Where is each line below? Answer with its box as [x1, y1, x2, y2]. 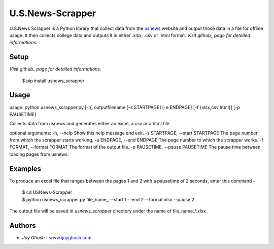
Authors [9, 221, 36, 230]
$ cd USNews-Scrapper [22, 189, 73, 195]
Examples [9, 164, 42, 173]
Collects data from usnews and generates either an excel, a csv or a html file [9, 121, 170, 127]
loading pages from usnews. [9, 151, 69, 157]
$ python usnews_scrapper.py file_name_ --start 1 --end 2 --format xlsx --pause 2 [22, 196, 195, 202]
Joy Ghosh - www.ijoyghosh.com [22, 234, 92, 240]
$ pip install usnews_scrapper [22, 78, 85, 84]
